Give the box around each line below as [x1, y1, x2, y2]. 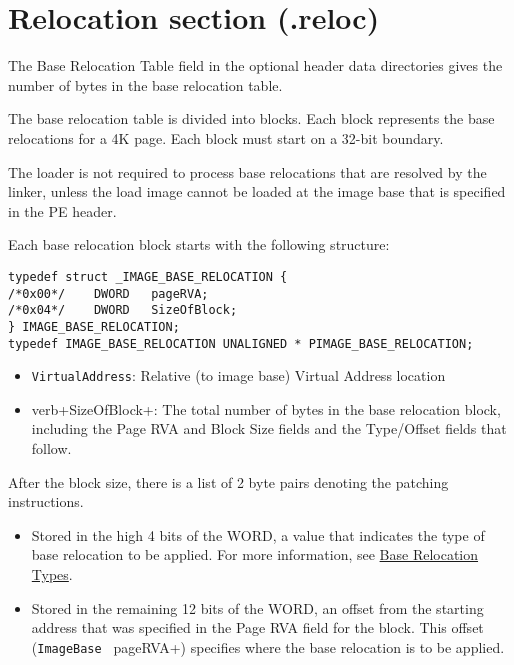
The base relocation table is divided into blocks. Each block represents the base [8, 108, 495, 129]
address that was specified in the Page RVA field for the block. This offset [31, 617, 484, 638]
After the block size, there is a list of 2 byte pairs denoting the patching [8, 471, 449, 492]
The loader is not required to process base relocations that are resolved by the [8, 161, 487, 182]
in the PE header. [8, 200, 117, 221]
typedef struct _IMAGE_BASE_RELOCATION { [8, 269, 288, 284]
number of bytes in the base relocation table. [8, 74, 283, 95]
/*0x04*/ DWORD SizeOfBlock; [8, 303, 238, 318]
